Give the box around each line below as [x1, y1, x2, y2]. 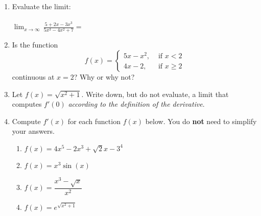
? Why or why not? [74, 71, 135, 82]
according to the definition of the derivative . [68, 99, 205, 109]
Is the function [12, 39, 58, 50]
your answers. [12, 126, 55, 136]
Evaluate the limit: [12, 1, 71, 11]
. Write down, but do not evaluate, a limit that [81, 88, 229, 99]
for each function [67, 115, 121, 126]
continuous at [12, 71, 55, 82]
